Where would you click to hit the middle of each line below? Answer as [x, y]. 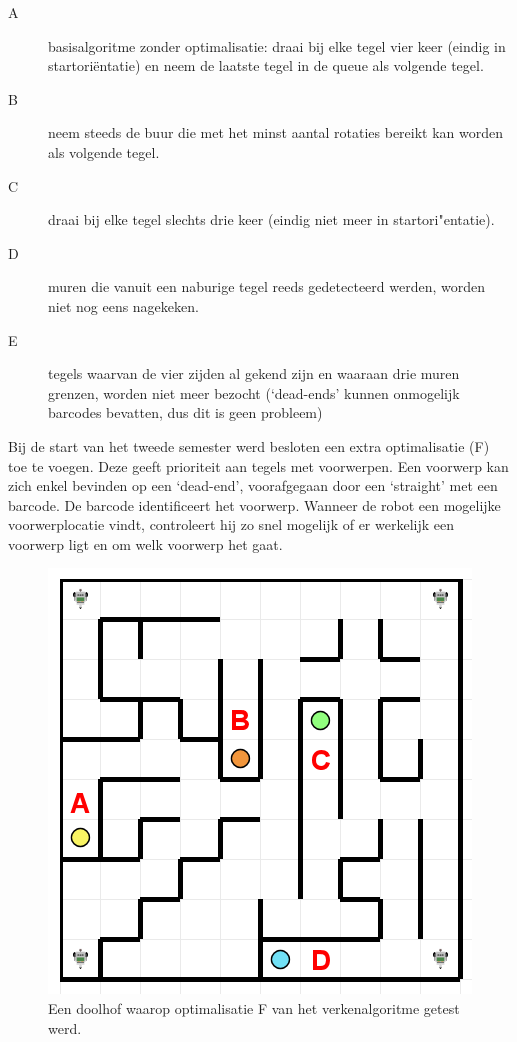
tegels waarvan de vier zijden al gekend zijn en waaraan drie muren [254, 373]
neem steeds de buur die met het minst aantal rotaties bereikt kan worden [276, 132]
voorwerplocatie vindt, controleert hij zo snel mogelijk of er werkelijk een [231, 524]
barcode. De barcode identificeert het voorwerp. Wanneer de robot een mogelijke [254, 504]
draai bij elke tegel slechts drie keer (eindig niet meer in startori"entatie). [271, 219]
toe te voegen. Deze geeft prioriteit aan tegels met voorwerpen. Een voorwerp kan [258, 465]
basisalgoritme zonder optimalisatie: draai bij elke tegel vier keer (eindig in [277, 45]
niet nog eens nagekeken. [123, 305]
